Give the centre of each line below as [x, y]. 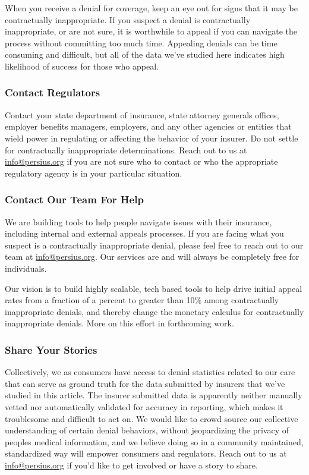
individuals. [26, 268]
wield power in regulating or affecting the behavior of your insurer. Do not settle [152, 138]
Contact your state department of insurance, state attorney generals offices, [142, 114]
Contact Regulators [53, 92]
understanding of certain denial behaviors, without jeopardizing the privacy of [147, 430]
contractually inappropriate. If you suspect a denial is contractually [128, 19]
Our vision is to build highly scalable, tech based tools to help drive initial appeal [154, 288]
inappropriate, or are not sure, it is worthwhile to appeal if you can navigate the [151, 31]
